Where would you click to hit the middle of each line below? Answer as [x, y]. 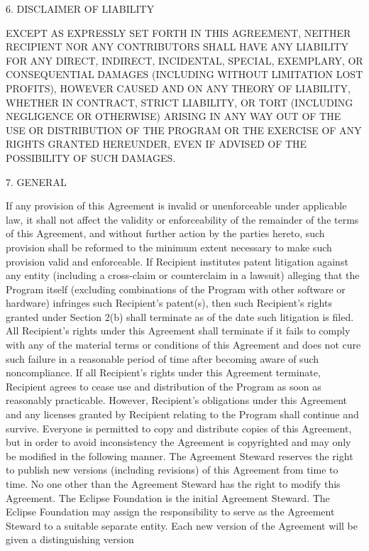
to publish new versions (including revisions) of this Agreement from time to [172, 470]
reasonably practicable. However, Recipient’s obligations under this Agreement [176, 400]
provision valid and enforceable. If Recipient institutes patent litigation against [177, 261]
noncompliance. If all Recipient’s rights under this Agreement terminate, [163, 372]
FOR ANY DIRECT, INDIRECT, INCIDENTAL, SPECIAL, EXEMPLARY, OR [184, 60]
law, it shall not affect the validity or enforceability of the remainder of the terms [182, 219]
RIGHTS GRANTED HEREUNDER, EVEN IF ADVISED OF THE [156, 144]
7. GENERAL [36, 181]
